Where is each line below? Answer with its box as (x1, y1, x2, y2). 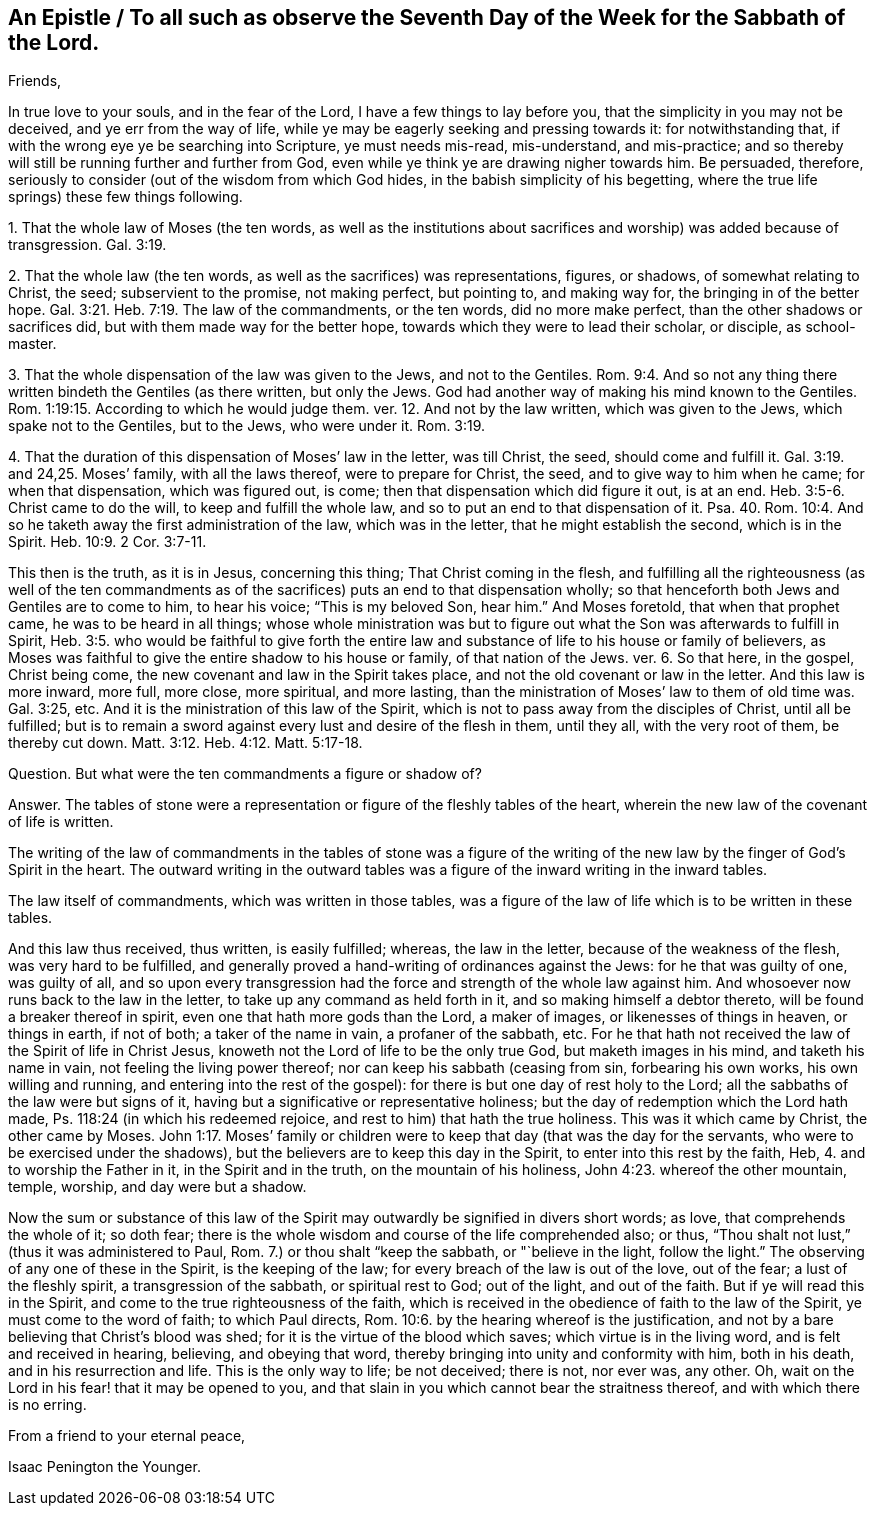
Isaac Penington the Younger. (8, 1458, 201, 1476)
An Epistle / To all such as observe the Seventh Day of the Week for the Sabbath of (8, 5, 846, 30)
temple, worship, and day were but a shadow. (8, 1178, 307, 1196)
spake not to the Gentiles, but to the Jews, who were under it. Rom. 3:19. (8, 417, 486, 435)
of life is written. (8, 813, 114, 831)
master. (8, 335, 57, 353)
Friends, (8, 72, 62, 90)
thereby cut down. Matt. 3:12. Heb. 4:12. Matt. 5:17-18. (8, 734, 363, 752)
